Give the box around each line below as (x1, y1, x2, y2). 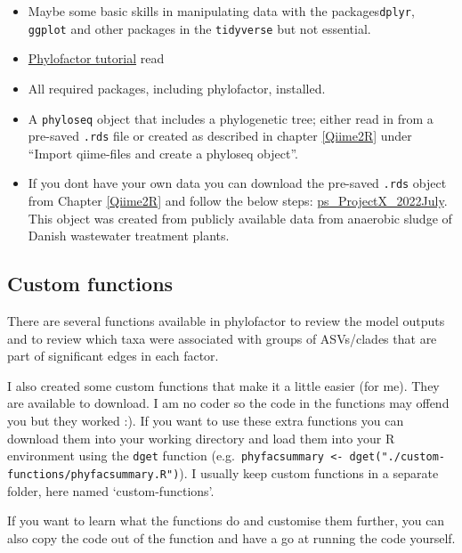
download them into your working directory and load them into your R (7, 428, 395, 447)
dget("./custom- (349, 451, 445, 464)
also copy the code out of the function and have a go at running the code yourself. (7, 528, 456, 547)
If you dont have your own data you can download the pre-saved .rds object (28, 174, 447, 192)
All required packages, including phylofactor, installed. (28, 78, 326, 97)
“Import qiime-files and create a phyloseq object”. (28, 143, 298, 162)
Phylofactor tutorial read (28, 49, 165, 68)
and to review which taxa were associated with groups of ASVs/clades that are (7, 329, 437, 347)
